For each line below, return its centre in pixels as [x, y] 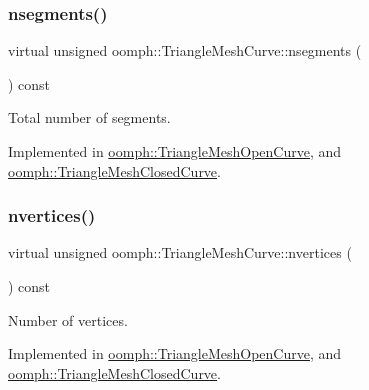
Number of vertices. [68, 319]
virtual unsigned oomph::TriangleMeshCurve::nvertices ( [180, 252]
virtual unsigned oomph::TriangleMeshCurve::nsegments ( [185, 50]
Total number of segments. [89, 117]
